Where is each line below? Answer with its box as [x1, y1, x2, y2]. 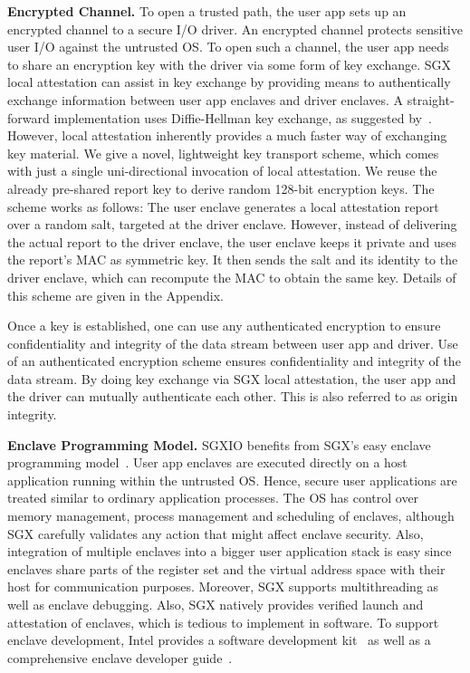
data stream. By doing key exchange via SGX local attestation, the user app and [7, 369, 456, 388]
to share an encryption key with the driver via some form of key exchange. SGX [7, 54, 452, 73]
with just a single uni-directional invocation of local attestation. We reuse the [7, 161, 437, 180]
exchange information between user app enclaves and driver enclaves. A [7, 90, 404, 109]
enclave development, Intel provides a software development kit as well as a [7, 630, 431, 649]
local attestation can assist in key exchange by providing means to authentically [7, 72, 451, 91]
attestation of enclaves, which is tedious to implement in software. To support [7, 612, 439, 631]
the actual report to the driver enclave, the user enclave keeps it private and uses [7, 232, 456, 251]
